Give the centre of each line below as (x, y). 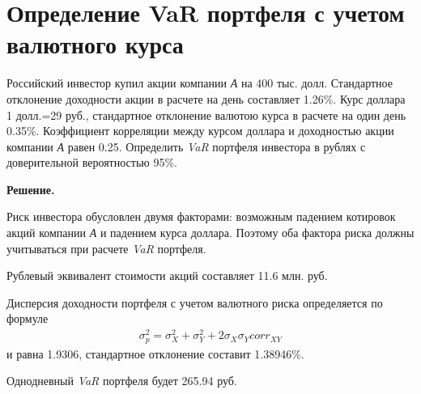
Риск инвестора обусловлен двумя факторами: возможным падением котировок (201, 216)
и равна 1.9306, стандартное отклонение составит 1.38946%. (155, 353)
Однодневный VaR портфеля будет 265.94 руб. (122, 381)
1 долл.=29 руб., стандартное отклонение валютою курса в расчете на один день (206, 114)
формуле (28, 318)
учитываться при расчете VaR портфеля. (106, 248)
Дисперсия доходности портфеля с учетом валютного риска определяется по (195, 302)
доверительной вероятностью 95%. (92, 162)
